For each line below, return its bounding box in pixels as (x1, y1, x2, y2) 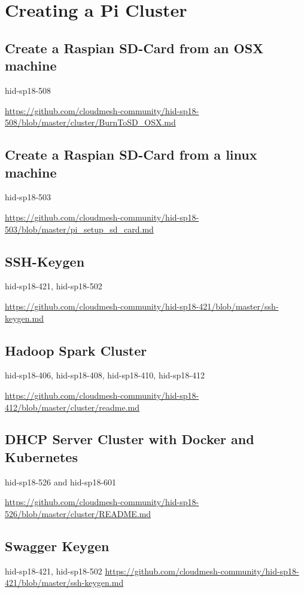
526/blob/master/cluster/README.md (5, 507, 151, 519)
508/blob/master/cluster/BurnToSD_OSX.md (5, 116, 176, 129)
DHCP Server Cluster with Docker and (5, 430, 254, 448)
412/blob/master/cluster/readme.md (5, 401, 140, 413)
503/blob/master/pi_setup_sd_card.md (5, 222, 154, 235)
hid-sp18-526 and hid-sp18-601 (5, 475, 117, 488)
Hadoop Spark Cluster (5, 341, 147, 359)
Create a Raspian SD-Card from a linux (5, 145, 257, 164)
